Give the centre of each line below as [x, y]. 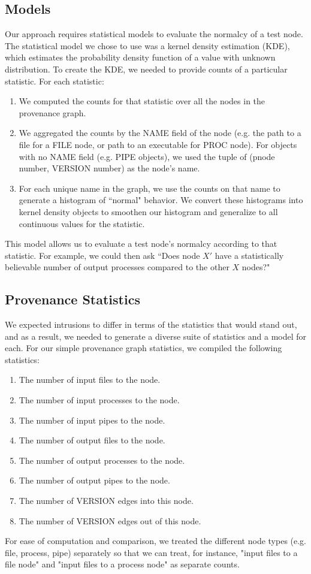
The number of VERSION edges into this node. [106, 501]
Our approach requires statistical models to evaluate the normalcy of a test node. [154, 34]
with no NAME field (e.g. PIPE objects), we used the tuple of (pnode [147, 156]
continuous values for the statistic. [82, 223]
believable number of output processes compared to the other [117, 267]
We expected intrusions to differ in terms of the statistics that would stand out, [151, 324]
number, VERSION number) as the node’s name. [109, 168]
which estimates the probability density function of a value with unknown [140, 57]
